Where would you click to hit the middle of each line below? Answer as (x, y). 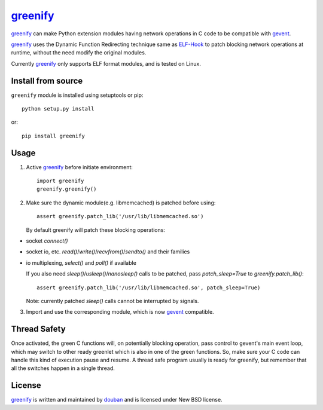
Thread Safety (38, 329)
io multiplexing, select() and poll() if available (81, 262)
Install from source (47, 81)
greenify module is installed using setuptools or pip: (77, 95)
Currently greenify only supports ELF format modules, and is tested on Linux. (106, 63)
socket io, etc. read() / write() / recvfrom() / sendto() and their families (108, 252)
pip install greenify (53, 136)
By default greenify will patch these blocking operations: (96, 230)
